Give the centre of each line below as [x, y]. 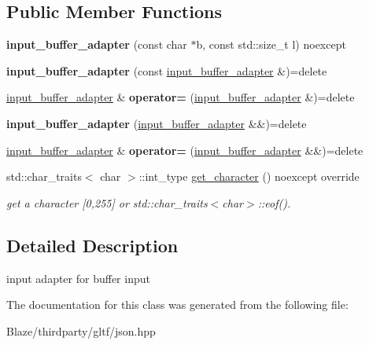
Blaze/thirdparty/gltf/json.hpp [81, 330]
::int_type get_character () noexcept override [249, 176]
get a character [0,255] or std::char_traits [107, 202]
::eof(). [274, 202]
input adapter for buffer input [78, 278]
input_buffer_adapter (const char [97, 44]
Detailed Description [92, 245]
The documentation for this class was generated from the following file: [177, 305]
